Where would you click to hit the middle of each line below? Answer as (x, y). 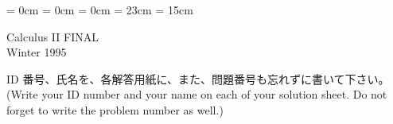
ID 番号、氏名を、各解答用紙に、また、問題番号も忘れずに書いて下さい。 (198, 78)
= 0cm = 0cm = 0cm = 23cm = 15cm (100, 10)
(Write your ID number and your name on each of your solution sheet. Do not (197, 94)
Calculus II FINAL (53, 36)
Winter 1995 (37, 52)
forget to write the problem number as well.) (115, 109)
